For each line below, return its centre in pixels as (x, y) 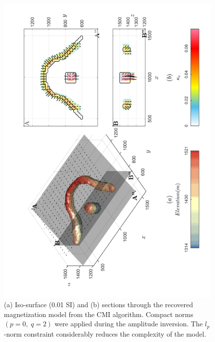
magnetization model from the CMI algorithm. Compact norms (99, 314)
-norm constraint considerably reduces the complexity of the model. (105, 333)
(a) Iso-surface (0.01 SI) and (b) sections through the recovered (99, 305)
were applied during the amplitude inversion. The (129, 324)
